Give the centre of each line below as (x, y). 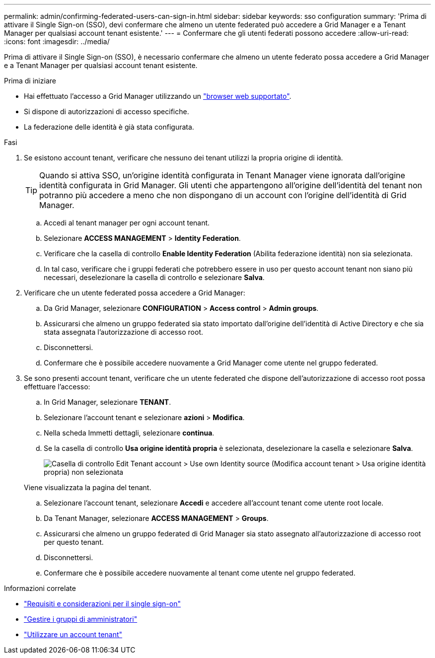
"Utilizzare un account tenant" (73, 634)
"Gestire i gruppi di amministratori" (81, 619)
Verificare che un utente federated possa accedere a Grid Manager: (135, 293)
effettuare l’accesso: (57, 387)
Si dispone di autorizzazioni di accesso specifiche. (107, 111)
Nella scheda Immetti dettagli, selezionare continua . (129, 433)
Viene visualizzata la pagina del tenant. (88, 487)
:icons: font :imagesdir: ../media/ (57, 41)
